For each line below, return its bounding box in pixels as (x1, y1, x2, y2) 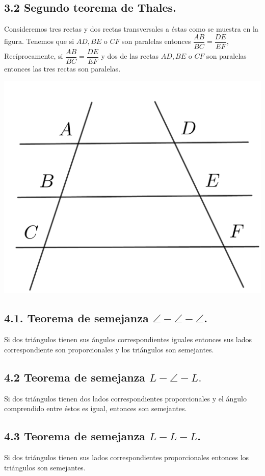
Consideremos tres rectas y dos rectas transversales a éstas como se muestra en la (4, 23, 258, 34)
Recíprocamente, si (4, 51, 63, 61)
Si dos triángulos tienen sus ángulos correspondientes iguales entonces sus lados (4, 334, 252, 345)
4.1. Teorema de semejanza (4, 310, 149, 326)
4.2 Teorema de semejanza (4, 369, 146, 385)
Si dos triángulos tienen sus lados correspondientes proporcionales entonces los (4, 451, 249, 462)
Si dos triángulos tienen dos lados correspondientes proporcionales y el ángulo (4, 393, 247, 403)
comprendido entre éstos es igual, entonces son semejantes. (4, 403, 187, 414)
